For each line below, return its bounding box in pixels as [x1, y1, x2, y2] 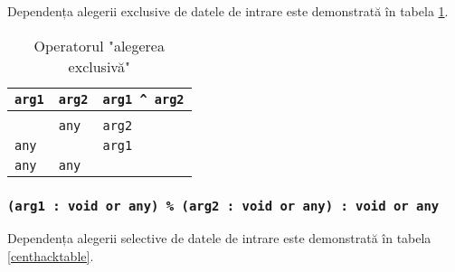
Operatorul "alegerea [33, 34, 165, 56]
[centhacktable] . [7, 246, 94, 265]
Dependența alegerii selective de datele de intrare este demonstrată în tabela [7, 229, 431, 248]
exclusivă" [68, 55, 130, 77]
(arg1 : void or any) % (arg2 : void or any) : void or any [7, 198, 440, 213]
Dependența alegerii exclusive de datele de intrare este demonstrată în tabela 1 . [7, 2, 449, 20]
